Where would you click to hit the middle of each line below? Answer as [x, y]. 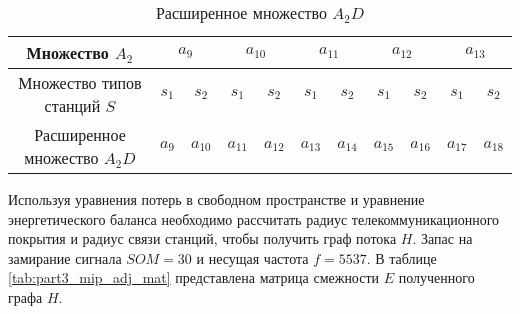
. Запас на [442, 238]
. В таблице [401, 257]
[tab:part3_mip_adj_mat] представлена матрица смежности [194, 277]
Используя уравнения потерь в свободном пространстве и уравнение [216, 199]
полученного [436, 277]
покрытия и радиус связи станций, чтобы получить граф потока [202, 238]
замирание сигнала [65, 257]
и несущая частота [252, 257]
